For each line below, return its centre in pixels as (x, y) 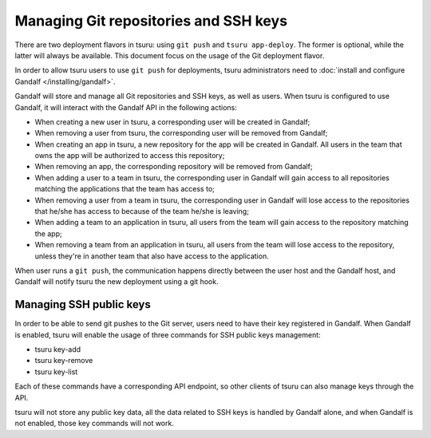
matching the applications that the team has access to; (125, 189)
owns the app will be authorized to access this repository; (130, 156)
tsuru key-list (56, 372)
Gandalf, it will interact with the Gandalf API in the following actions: (126, 107)
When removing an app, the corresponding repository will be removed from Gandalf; (174, 167)
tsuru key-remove (64, 361)
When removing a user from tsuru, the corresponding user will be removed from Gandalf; (181, 133)
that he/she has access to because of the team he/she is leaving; (142, 211)
